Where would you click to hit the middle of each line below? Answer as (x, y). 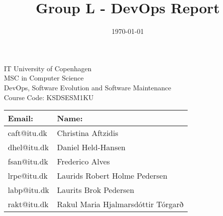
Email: (21, 118)
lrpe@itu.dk (28, 176)
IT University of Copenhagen (48, 68)
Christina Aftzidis (88, 133)
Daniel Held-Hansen (91, 147)
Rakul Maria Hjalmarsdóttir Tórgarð (120, 204)
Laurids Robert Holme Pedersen (112, 176)
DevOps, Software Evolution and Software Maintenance (88, 87)
